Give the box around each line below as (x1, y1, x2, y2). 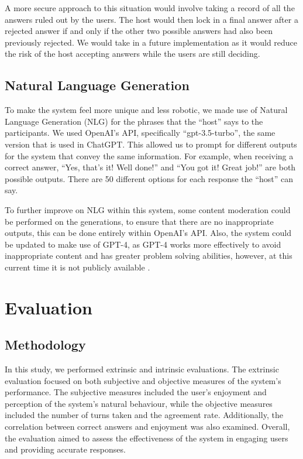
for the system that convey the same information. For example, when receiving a (5, 149, 294, 162)
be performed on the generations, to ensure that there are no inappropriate (5, 215, 274, 227)
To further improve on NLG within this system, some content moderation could (5, 203, 291, 215)
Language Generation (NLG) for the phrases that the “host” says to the (5, 115, 263, 127)
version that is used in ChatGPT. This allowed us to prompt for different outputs (5, 138, 297, 150)
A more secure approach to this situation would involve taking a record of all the (5, 2, 295, 13)
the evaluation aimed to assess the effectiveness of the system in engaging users (5, 431, 288, 444)
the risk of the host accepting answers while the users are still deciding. (5, 47, 260, 60)
